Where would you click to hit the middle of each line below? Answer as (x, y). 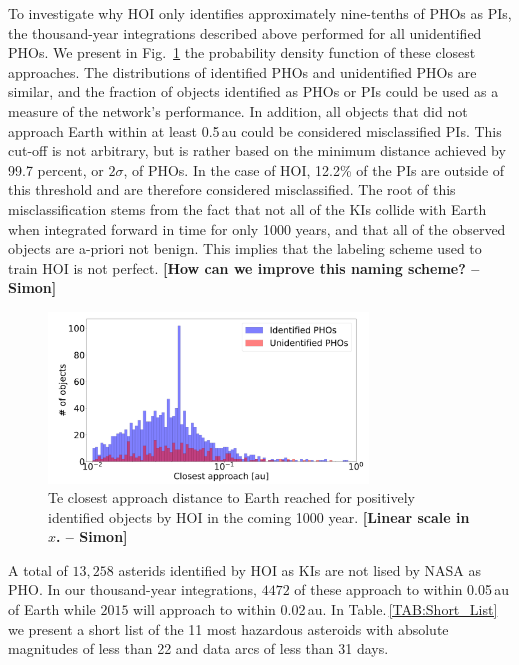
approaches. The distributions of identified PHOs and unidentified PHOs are (242, 71)
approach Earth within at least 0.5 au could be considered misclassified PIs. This (255, 130)
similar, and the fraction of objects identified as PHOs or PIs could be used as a (253, 91)
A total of (38, 569)
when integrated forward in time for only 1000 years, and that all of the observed (257, 228)
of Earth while (52, 609)
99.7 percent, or (56, 169)
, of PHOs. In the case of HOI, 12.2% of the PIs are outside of (314, 169)
